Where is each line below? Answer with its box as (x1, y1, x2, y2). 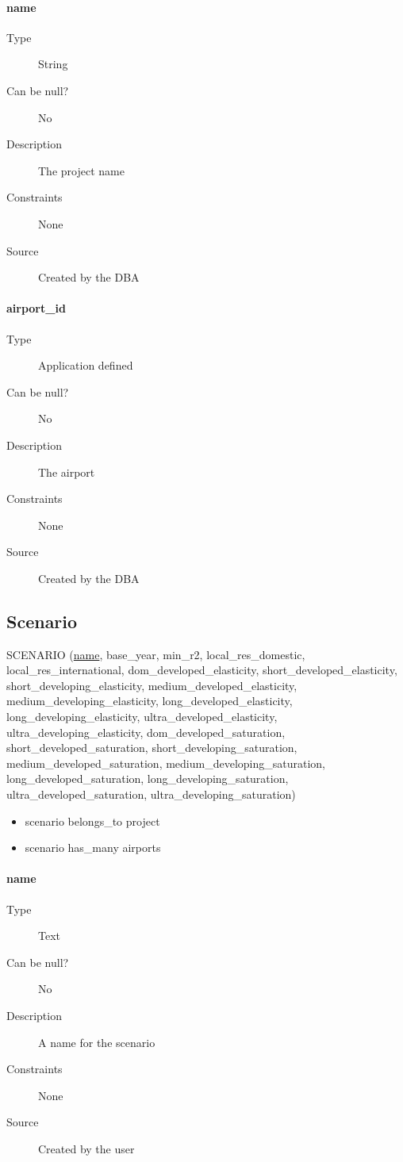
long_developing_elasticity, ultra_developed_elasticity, (6, 708, 278, 725)
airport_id (6, 300, 66, 316)
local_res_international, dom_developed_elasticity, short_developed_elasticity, (6, 662, 397, 678)
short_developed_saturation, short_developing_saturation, (6, 739, 297, 756)
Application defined (38, 357, 133, 374)
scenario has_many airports (25, 839, 161, 856)
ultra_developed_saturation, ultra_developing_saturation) (6, 786, 296, 803)
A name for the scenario (38, 1034, 155, 1050)
